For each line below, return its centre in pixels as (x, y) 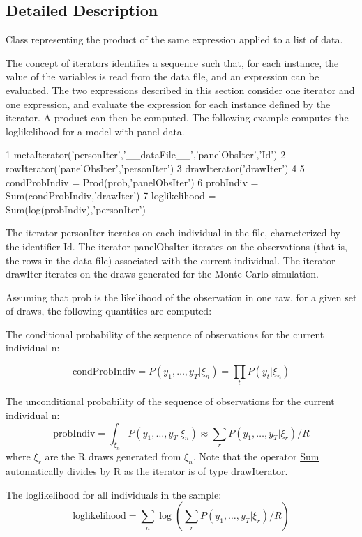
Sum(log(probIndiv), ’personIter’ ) (76, 209)
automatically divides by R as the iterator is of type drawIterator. (147, 471)
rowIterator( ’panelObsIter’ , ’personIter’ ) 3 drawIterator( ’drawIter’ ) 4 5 (155, 168)
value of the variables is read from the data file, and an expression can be (163, 76)
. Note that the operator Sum (256, 456)
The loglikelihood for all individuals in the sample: (114, 494)
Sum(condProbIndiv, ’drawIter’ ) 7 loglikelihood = (111, 196)
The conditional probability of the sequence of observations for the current (165, 334)
